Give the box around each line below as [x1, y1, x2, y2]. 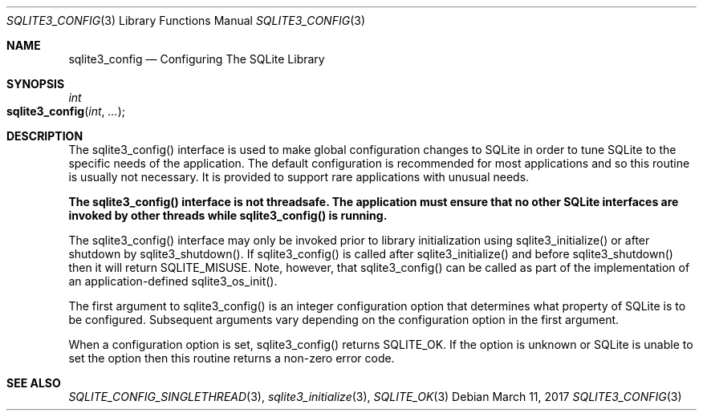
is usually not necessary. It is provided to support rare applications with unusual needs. [68, 170, 530, 184]
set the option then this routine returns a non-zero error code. [68, 351, 395, 365]
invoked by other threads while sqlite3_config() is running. [68, 208, 388, 222]
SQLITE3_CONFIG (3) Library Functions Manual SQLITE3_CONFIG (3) [6, 14, 365, 27]
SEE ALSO [6, 376, 61, 390]
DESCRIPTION [6, 129, 83, 143]
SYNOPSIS [6, 77, 65, 91]
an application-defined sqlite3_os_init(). [68, 274, 278, 288]
